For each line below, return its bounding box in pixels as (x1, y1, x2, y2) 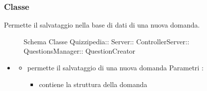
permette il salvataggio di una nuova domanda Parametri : (27, 62, 204, 72)
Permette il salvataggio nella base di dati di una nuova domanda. (4, 20, 200, 30)
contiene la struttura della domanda (39, 79, 148, 89)
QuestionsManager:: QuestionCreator (24, 46, 136, 56)
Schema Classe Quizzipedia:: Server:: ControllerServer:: (24, 36, 189, 46)
